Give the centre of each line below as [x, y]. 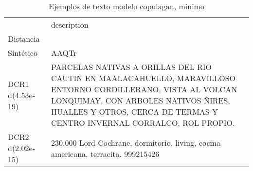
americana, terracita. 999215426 [105, 154]
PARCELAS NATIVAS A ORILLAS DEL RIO [131, 67]
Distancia [24, 39]
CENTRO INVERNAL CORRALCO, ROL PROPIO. [143, 123]
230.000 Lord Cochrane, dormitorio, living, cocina [136, 142]
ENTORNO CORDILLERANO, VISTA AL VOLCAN [144, 89]
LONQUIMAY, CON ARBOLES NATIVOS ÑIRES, [140, 100]
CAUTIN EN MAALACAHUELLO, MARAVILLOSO [143, 78]
